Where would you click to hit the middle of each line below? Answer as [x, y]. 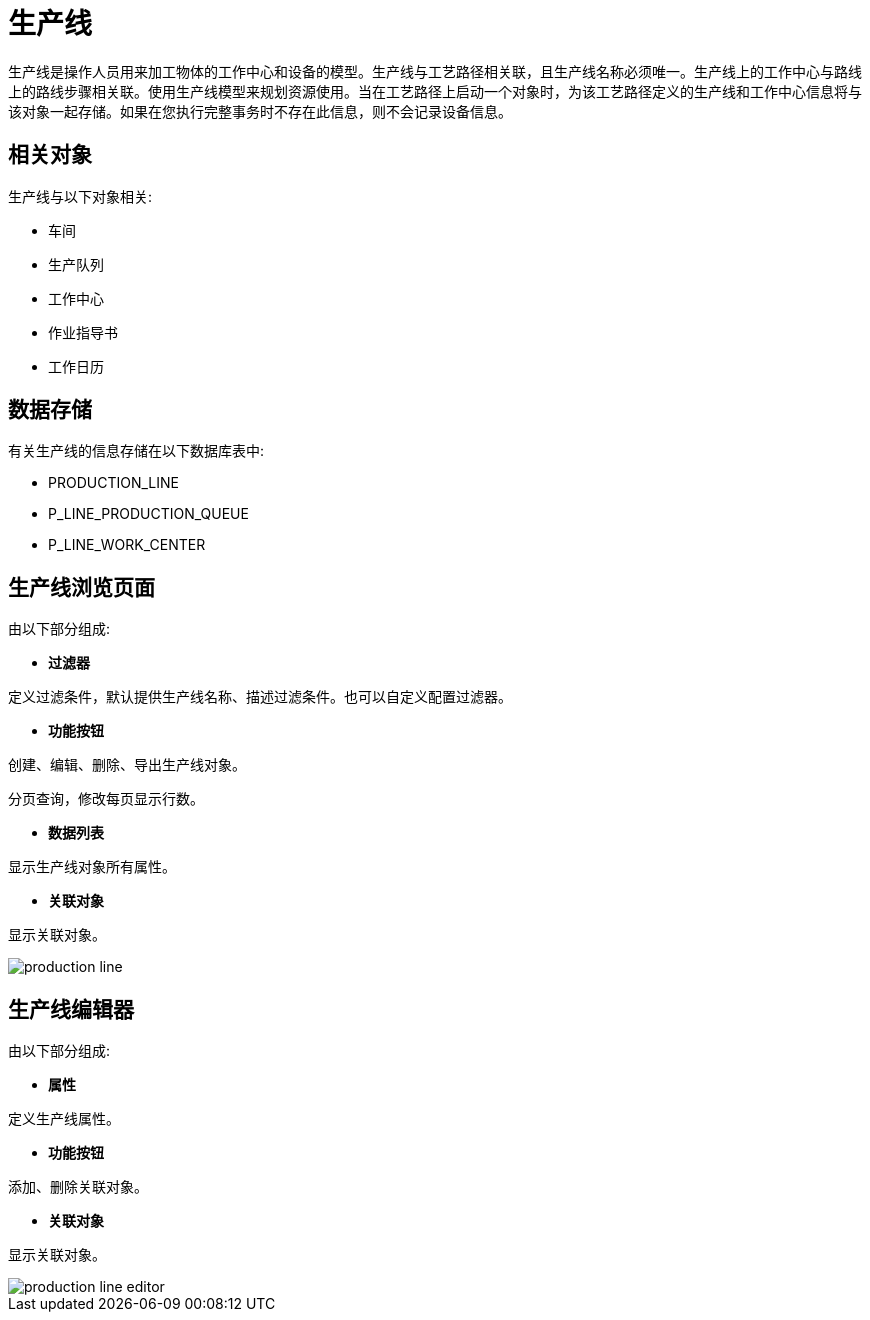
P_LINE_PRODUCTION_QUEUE [148, 514]
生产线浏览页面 [81, 587]
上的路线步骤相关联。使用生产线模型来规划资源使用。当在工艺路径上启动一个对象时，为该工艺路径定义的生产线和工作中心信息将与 [435, 91]
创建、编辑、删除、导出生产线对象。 [127, 765]
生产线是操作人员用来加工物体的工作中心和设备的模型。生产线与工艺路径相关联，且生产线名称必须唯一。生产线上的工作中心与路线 [435, 71]
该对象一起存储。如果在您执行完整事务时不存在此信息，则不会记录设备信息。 [260, 111]
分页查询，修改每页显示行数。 [106, 799]
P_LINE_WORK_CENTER [127, 545]
